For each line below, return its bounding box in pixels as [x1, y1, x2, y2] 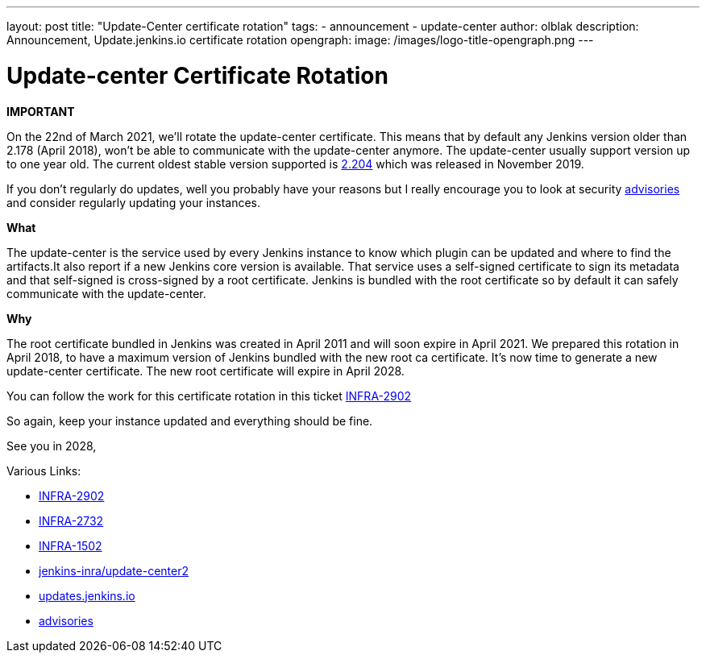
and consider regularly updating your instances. [6, 195, 261, 209]
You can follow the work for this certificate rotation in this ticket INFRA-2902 [6, 388, 412, 403]
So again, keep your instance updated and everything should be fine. [6, 413, 373, 428]
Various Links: [6, 463, 81, 478]
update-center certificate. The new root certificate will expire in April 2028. [6, 363, 405, 378]
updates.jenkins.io [39, 588, 135, 603]
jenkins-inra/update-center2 [39, 563, 189, 578]
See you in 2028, [6, 438, 97, 453]
